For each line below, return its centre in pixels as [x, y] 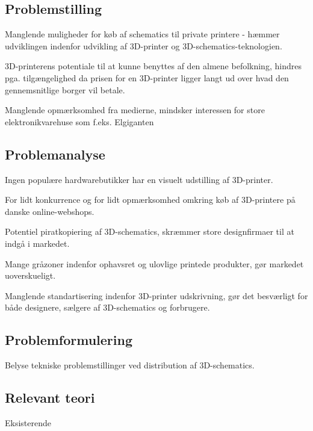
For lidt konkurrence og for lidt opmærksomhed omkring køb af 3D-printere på [150, 200]
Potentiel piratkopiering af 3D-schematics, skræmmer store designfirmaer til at [150, 231]
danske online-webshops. [50, 211]
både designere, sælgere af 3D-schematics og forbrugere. [107, 307]
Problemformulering [69, 340]
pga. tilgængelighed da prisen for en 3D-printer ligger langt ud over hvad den [147, 77]
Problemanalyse [55, 154]
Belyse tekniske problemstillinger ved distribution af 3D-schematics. [130, 365]
